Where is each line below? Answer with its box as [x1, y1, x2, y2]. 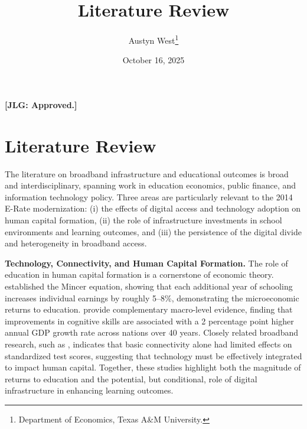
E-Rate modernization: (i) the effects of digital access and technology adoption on [5, 202, 301, 214]
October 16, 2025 [122, 54, 185, 66]
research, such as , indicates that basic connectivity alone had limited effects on [5, 338, 292, 350]
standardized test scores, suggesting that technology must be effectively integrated [5, 349, 302, 362]
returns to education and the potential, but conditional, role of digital [5, 372, 257, 385]
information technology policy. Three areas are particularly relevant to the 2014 [5, 190, 293, 203]
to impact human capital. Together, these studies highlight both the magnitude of [5, 361, 301, 373]
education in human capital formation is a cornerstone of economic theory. [5, 268, 274, 281]
